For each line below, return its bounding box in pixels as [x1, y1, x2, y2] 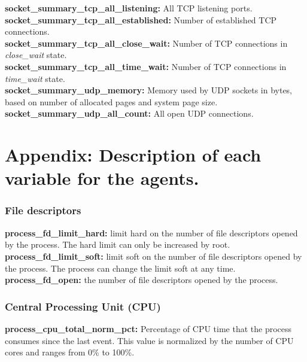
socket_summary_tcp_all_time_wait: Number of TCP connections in [5, 60, 287, 72]
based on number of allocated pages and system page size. [5, 95, 218, 108]
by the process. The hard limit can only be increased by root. [5, 238, 230, 251]
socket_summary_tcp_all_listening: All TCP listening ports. [5, 2, 253, 14]
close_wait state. [5, 48, 67, 61]
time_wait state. [5, 72, 65, 84]
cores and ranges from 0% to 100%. [5, 346, 135, 358]
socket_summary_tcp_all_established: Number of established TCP [5, 13, 277, 26]
